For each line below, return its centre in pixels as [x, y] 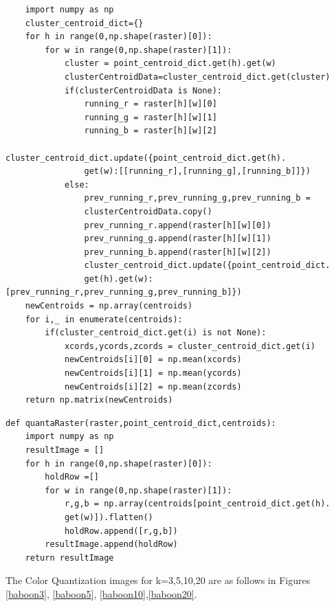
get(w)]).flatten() [109, 517]
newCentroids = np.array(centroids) [109, 306]
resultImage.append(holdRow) [111, 545]
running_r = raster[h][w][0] [151, 104]
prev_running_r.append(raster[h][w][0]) [178, 225]
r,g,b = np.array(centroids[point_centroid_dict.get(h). [197, 504]
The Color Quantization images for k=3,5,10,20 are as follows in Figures [158, 580]
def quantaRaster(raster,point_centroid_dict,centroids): [141, 423]
